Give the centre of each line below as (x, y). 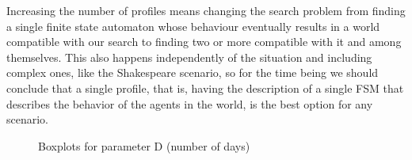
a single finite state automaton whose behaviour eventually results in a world (193, 26)
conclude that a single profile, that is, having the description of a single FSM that (205, 88)
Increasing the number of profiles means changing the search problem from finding (206, 10)
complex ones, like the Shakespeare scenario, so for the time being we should (193, 72)
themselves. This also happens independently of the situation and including (189, 57)
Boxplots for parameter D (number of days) (144, 145)
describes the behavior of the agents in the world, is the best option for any (190, 103)
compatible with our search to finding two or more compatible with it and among (204, 42)
